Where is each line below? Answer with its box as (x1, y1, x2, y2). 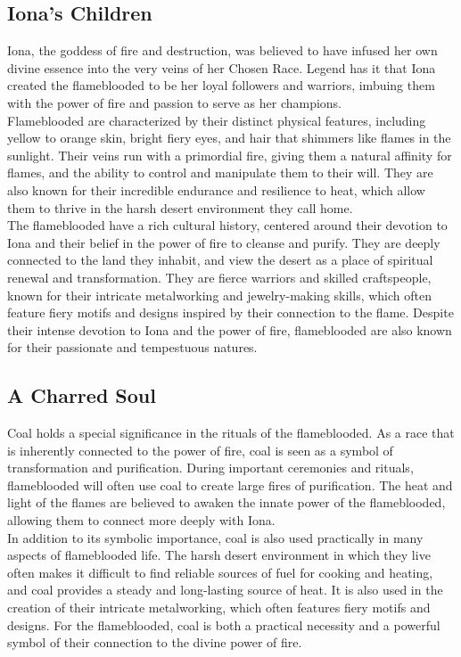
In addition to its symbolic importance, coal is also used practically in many (7, 528, 424, 546)
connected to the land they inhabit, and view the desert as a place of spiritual (7, 250, 433, 269)
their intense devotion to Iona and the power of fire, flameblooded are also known (7, 320, 452, 339)
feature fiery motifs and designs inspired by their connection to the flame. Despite (7, 303, 454, 322)
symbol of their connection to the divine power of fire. (7, 633, 302, 652)
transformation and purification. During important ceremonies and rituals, (7, 458, 414, 477)
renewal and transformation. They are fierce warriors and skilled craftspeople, (7, 267, 432, 286)
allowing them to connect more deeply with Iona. (7, 511, 276, 530)
